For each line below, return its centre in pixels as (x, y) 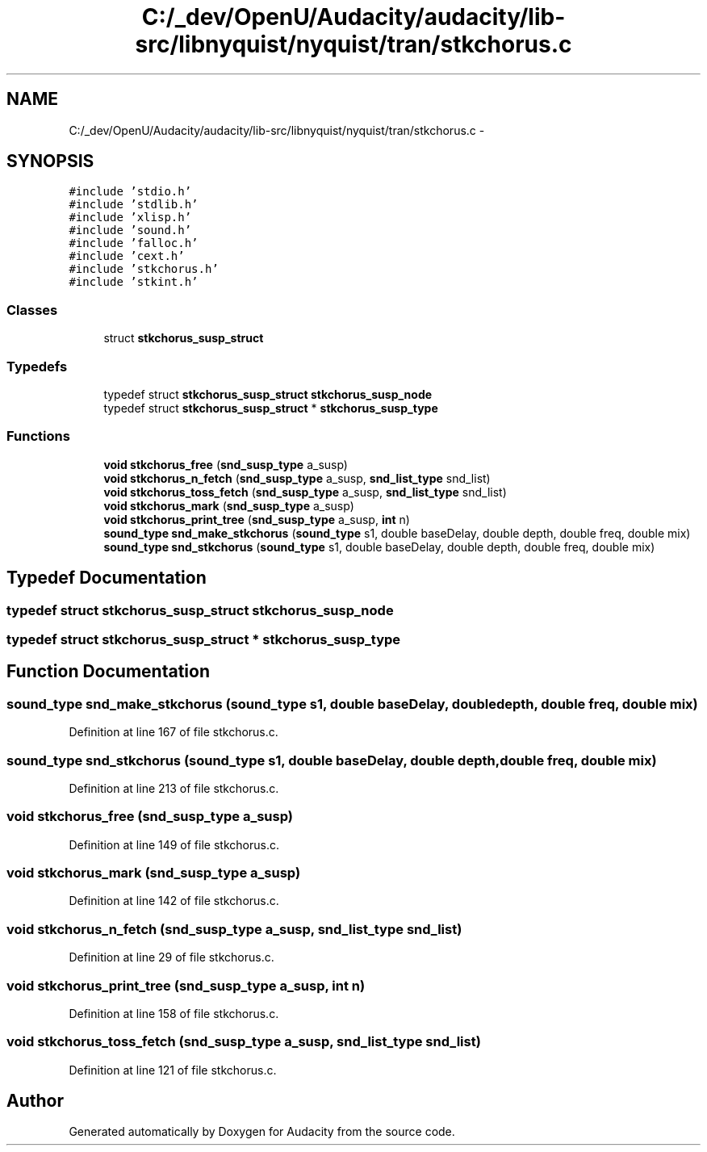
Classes (32, 310)
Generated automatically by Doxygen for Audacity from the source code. (262, 1132)
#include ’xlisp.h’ (130, 218)
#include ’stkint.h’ (134, 282)
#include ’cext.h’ (127, 256)
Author (35, 1101)
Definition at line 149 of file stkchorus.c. (174, 844)
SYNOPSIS (50, 161)
